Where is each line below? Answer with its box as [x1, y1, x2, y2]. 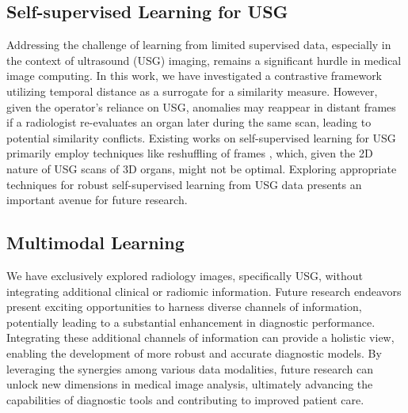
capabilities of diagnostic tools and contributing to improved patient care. [6, 391, 364, 407]
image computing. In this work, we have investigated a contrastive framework [6, 67, 383, 84]
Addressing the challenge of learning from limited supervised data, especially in [6, 36, 391, 53]
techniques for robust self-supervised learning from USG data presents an [6, 176, 362, 192]
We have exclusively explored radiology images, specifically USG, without [6, 267, 363, 283]
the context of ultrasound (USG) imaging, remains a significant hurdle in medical [6, 51, 402, 68]
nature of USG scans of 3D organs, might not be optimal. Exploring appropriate [6, 160, 397, 176]
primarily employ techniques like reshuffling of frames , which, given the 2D [6, 145, 373, 161]
